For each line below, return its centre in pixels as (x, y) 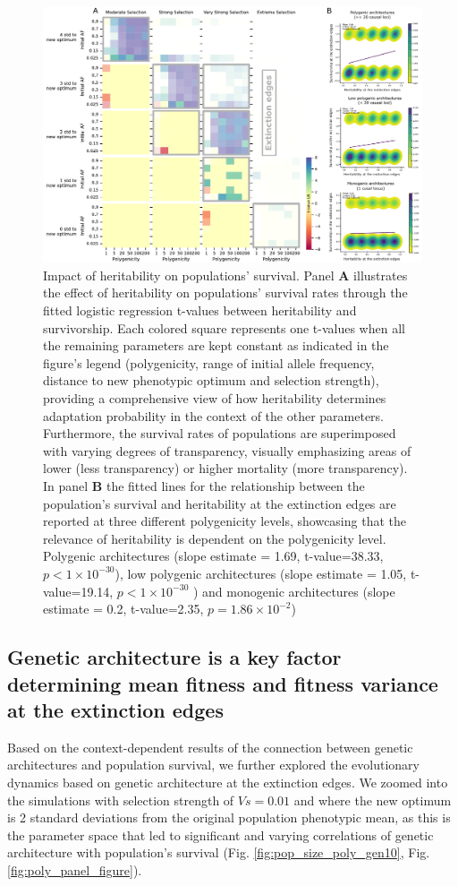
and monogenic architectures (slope (299, 591)
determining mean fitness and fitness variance (223, 683)
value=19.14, (78, 591)
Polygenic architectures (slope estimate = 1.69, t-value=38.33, (213, 556)
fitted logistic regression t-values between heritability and (200, 310)
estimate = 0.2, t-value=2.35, (123, 609)
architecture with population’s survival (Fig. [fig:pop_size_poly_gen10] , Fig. (219, 852)
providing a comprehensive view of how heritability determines (215, 398)
